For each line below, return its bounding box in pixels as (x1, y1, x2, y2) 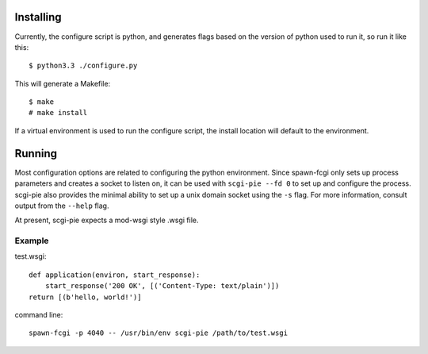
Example (14, 235, 49, 246)
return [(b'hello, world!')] (29, 292, 142, 302)
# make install (29, 108, 88, 117)
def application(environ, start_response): (29, 270, 201, 279)
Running (14, 147, 58, 160)
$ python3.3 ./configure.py (29, 61, 138, 71)
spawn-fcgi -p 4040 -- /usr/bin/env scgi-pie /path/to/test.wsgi (29, 329, 289, 337)
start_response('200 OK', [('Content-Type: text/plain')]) (44, 282, 280, 291)
